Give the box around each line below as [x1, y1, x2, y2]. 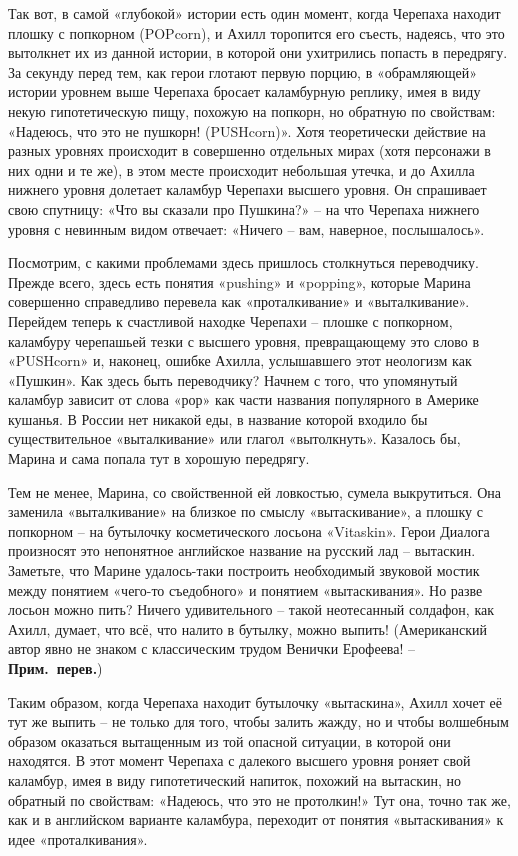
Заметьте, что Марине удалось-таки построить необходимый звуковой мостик [8, 560, 480, 581]
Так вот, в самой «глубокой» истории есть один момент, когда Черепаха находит [8, 3, 501, 23]
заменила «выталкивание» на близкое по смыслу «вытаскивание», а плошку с [8, 501, 483, 522]
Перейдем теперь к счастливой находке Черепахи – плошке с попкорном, [8, 310, 453, 331]
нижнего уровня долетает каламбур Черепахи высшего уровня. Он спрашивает [8, 179, 487, 200]
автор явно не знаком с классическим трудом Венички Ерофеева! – [8, 638, 416, 659]
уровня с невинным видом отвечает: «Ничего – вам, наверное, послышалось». [8, 218, 485, 239]
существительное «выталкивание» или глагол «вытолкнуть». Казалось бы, [8, 428, 461, 449]
